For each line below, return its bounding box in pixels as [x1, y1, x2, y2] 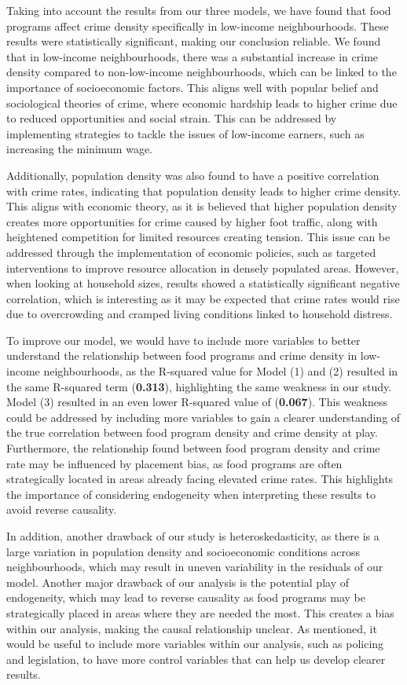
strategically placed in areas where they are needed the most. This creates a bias [6, 604, 394, 621]
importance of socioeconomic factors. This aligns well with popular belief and [6, 79, 379, 95]
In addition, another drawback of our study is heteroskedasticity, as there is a [6, 528, 379, 544]
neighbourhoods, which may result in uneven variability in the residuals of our [6, 559, 383, 575]
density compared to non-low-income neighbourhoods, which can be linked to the [6, 64, 397, 80]
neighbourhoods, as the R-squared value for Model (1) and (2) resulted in [43, 363, 398, 379]
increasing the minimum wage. [6, 141, 152, 157]
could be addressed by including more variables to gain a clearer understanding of [6, 408, 401, 425]
